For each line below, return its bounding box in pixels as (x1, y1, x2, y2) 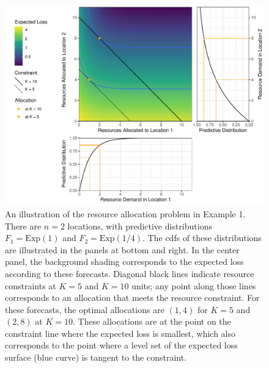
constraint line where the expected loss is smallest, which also (5, 327, 236, 339)
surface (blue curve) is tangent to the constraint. (5, 351, 187, 364)
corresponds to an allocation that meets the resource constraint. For (5, 291, 260, 304)
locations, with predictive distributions (67, 219, 212, 232)
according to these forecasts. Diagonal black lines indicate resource (5, 267, 254, 280)
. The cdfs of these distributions (142, 231, 262, 244)
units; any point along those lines (131, 279, 256, 292)
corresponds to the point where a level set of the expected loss (5, 339, 238, 352)
